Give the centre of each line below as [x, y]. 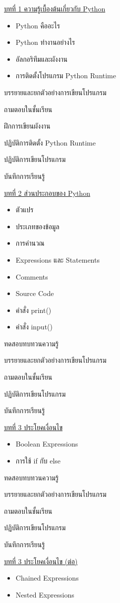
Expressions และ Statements [58, 259]
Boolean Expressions [47, 444]
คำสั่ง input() [34, 327]
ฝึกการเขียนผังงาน [27, 126]
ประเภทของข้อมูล [37, 226]
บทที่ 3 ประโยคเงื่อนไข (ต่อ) [41, 561]
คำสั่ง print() [33, 310]
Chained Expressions [47, 578]
